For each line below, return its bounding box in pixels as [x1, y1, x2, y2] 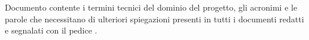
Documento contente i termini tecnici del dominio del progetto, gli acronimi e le [5, 1, 298, 13]
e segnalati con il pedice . [5, 24, 97, 36]
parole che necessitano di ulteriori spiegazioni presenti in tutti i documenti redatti [5, 12, 304, 25]
